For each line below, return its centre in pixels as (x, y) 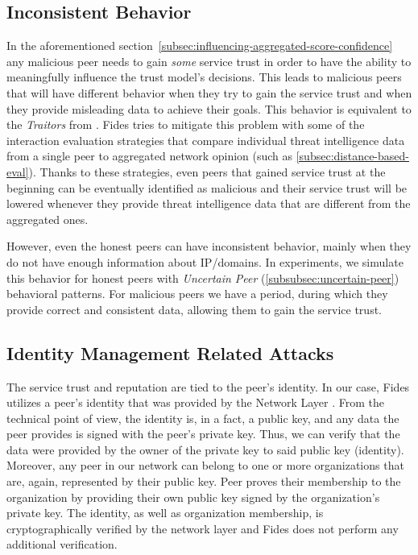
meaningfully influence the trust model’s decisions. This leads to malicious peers (204, 77)
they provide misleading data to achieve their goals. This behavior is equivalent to (209, 108)
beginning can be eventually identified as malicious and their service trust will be (207, 187)
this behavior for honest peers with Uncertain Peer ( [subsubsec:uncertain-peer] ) (203, 277)
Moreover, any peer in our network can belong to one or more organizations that (205, 465)
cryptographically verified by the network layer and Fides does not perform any (203, 528)
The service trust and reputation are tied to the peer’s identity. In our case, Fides (208, 386)
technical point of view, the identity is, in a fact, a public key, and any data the (203, 418)
